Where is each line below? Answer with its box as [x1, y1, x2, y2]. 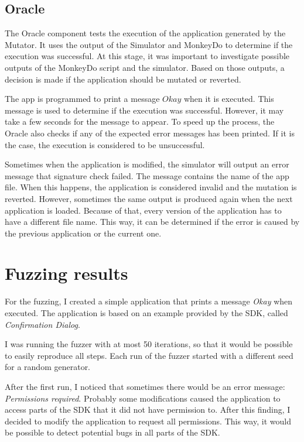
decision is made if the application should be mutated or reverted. [5, 73, 241, 85]
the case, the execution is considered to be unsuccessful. [5, 138, 205, 150]
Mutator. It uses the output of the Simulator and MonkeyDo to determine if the [5, 38, 293, 50]
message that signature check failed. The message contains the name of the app [5, 169, 289, 181]
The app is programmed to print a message [5, 92, 160, 105]
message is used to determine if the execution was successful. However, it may [5, 104, 284, 116]
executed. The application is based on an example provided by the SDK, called [5, 307, 288, 319]
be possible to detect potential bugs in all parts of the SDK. [5, 426, 220, 438]
